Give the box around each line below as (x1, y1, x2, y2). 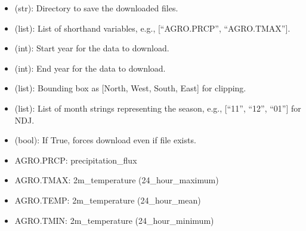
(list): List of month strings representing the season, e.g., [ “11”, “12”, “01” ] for (14, 101, 301, 114)
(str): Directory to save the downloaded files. (14, 2, 178, 14)
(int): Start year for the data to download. (14, 42, 169, 54)
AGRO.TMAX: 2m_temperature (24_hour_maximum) (14, 174, 219, 186)
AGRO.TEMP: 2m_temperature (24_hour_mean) (14, 193, 201, 206)
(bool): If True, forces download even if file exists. (14, 134, 196, 146)
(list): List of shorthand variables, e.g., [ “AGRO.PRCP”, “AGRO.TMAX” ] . (14, 21, 290, 34)
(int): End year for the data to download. (14, 61, 166, 74)
